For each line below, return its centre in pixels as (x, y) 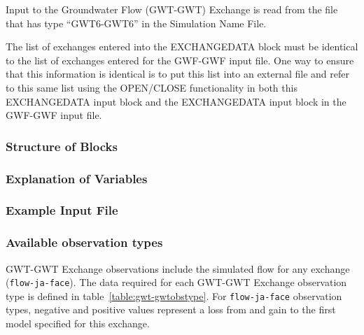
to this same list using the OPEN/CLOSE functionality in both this (152, 87)
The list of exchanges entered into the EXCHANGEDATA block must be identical (182, 47)
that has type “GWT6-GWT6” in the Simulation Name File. (136, 23)
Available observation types (84, 242)
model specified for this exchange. (78, 323)
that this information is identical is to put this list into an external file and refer (177, 74)
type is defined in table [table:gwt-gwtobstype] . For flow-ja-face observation (174, 295)
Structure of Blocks (62, 146)
